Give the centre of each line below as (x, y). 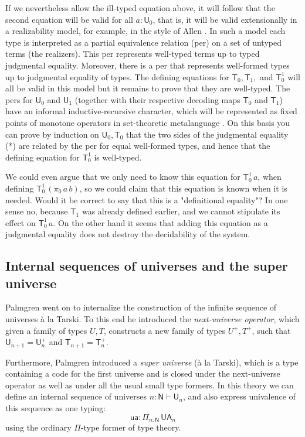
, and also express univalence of (239, 396)
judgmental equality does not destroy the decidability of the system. (128, 234)
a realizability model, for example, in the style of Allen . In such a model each (145, 31)
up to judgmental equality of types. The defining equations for (117, 76)
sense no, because (37, 211)
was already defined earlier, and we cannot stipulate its (181, 211)
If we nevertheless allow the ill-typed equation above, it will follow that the (140, 8)
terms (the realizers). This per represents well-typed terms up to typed (133, 54)
